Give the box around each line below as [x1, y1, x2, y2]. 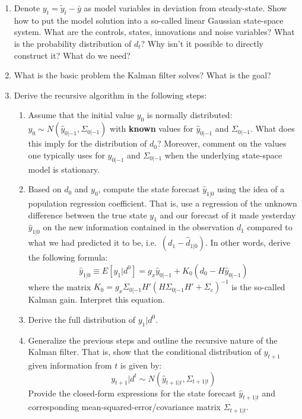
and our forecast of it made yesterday [160, 208, 296, 221]
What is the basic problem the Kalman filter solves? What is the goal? [14, 69, 271, 81]
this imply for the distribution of [28, 137, 147, 150]
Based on [28, 183, 62, 195]
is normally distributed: [147, 109, 233, 121]
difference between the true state [28, 208, 147, 221]
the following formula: [28, 251, 108, 264]
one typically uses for [28, 148, 105, 161]
